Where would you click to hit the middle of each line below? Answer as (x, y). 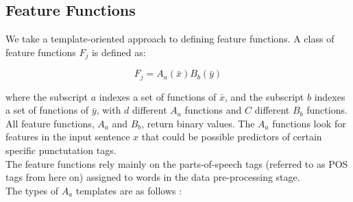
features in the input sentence (68, 137)
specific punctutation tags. (61, 150)
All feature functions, (50, 123)
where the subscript (47, 96)
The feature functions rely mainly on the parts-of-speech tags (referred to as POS (177, 163)
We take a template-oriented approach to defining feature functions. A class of (170, 39)
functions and (213, 110)
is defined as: (119, 52)
